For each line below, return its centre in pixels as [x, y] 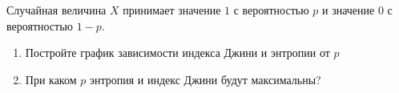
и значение [348, 10]
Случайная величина [56, 10]
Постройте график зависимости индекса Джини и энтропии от [177, 53]
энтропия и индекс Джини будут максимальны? [205, 79]
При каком [51, 79]
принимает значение [172, 10]
